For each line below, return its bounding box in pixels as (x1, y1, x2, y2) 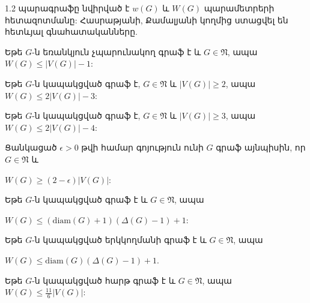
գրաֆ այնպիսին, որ (216, 141, 306, 154)
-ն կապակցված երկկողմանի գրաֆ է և (32, 233, 207, 246)
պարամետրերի (204, 2, 275, 14)
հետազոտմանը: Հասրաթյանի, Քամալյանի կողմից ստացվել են (5, 13, 288, 26)
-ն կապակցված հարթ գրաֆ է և (32, 274, 176, 286)
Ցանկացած (5, 141, 57, 154)
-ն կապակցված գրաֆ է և (32, 193, 148, 206)
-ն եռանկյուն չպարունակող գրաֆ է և (32, 45, 201, 58)
